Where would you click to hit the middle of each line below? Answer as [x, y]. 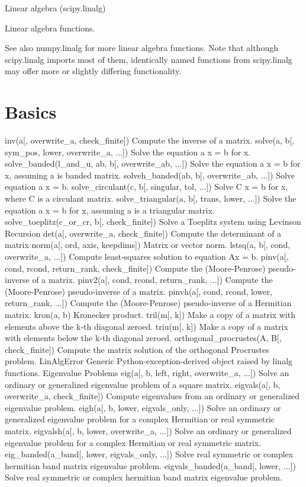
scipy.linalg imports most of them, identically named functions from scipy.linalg [149, 59]
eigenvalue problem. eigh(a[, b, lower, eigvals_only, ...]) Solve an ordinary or [143, 407]
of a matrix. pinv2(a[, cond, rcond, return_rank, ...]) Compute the [152, 280]
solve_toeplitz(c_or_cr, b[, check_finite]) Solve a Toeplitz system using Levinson [153, 222]
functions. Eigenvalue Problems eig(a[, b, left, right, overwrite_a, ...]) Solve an [147, 372]
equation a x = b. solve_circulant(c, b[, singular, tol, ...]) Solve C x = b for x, [146, 187]
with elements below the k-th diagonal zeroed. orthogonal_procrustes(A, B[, [143, 338]
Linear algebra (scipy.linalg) [55, 8]
